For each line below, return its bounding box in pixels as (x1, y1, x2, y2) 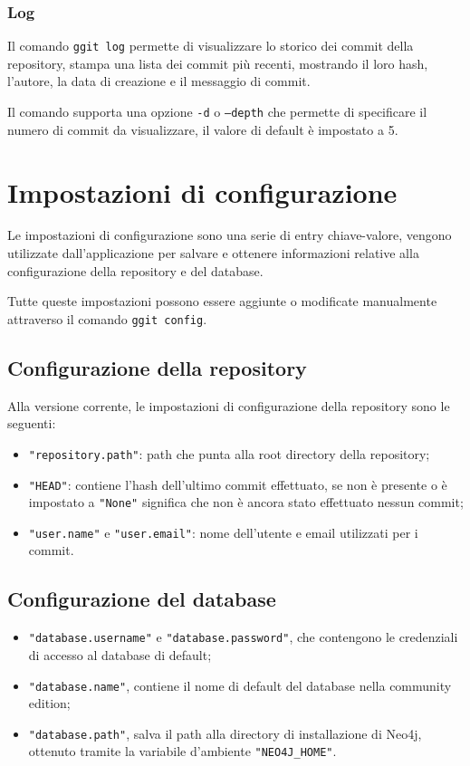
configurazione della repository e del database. (7, 261, 264, 280)
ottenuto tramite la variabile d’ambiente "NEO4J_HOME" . (28, 742, 337, 761)
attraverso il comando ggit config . (7, 309, 207, 328)
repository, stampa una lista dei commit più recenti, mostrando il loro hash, (7, 53, 428, 72)
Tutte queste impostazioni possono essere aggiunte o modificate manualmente (7, 292, 437, 311)
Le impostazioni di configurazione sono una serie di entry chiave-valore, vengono (7, 225, 452, 244)
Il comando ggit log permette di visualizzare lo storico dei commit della (7, 36, 414, 55)
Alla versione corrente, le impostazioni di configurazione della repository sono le (7, 396, 450, 415)
